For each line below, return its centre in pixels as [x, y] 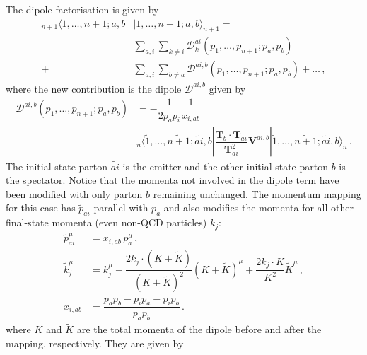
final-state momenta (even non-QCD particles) [106, 222]
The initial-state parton [57, 166]
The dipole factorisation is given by [82, 9]
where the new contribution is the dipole [94, 88]
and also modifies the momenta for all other [258, 208]
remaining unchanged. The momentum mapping [257, 193]
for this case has [41, 208]
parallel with [121, 208]
